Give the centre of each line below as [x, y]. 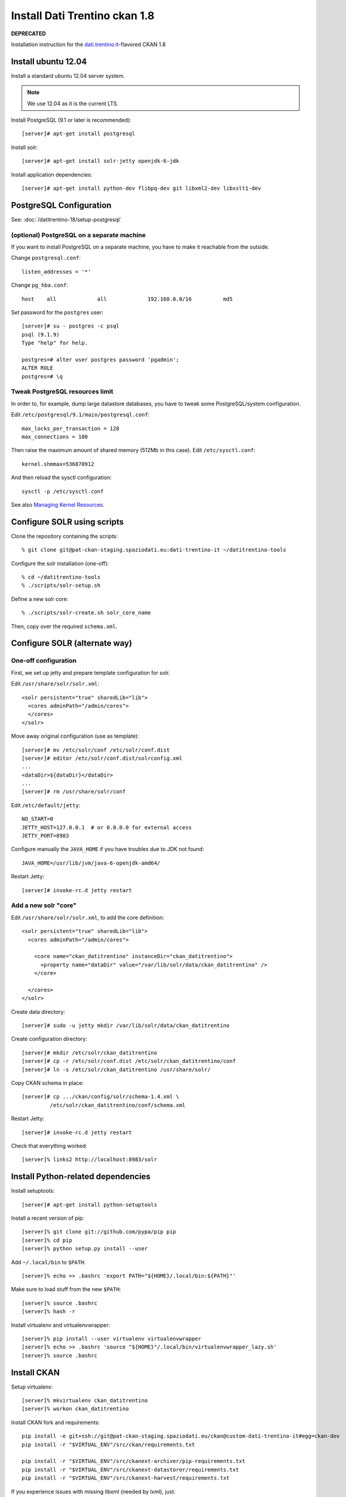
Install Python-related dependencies [81, 1177]
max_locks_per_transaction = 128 [71, 428]
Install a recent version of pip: [48, 1218]
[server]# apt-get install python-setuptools [90, 1204]
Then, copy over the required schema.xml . [64, 626]
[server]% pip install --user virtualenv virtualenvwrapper [111, 1339]
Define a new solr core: [40, 599]
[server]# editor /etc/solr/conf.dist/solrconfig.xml [102, 758]
